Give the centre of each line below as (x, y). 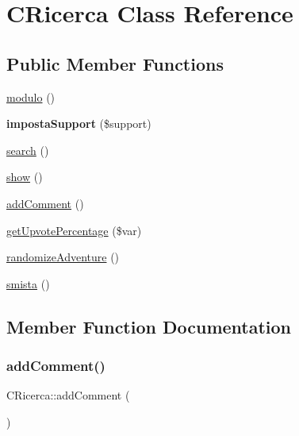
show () (25, 177)
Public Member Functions (115, 63)
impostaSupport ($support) (79, 123)
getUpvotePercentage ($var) (74, 230)
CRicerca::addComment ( (68, 395)
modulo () (31, 96)
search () (28, 150)
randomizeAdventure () (63, 257)
